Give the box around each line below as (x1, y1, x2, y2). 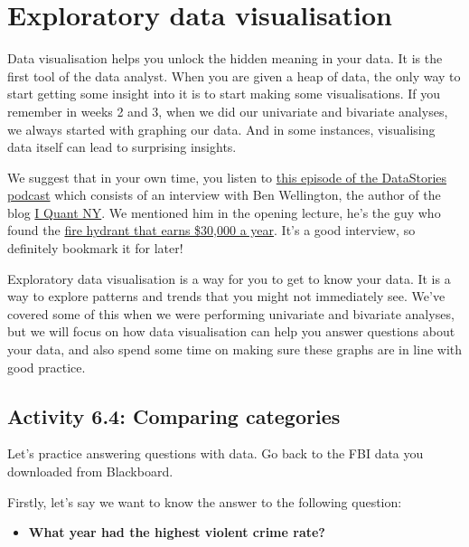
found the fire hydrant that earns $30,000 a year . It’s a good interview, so (7, 221, 416, 240)
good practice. (7, 357, 86, 376)
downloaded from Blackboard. (7, 462, 174, 481)
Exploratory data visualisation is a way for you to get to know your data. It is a (7, 269, 451, 288)
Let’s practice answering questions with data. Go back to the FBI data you (7, 444, 424, 463)
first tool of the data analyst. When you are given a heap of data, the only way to (7, 66, 461, 85)
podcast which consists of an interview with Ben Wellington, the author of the (7, 185, 441, 204)
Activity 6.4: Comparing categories (7, 401, 341, 429)
